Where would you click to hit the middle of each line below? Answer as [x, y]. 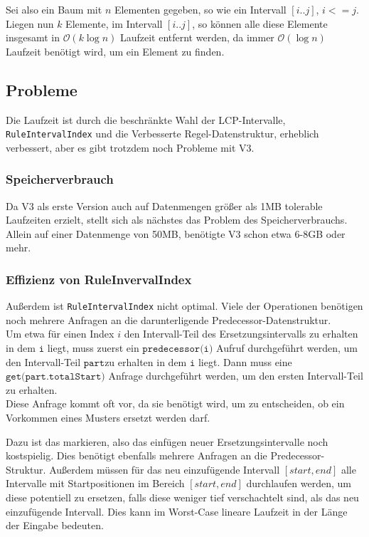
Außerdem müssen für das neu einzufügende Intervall [165, 469]
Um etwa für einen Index [60, 334]
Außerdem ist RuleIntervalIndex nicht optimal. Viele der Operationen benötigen [184, 306]
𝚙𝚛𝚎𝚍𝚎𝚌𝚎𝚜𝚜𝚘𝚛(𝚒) [178, 349]
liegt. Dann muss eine [245, 361]
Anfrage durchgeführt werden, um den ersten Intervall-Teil [236, 376]
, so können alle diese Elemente [260, 23]
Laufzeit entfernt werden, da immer [197, 37]
